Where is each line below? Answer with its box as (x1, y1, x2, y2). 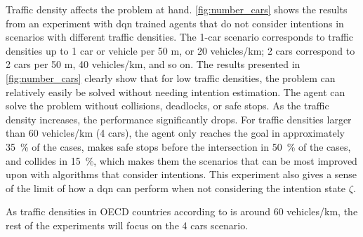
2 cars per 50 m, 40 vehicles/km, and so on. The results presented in (6, 57, 301, 72)
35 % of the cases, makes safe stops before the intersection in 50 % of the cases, (6, 139, 351, 154)
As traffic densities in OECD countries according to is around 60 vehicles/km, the (6, 204, 358, 219)
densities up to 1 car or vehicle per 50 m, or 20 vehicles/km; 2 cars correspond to (6, 43, 355, 57)
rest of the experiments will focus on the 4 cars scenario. (6, 217, 249, 232)
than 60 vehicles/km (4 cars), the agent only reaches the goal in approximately (6, 126, 345, 140)
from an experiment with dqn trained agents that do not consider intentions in (6, 15, 344, 30)
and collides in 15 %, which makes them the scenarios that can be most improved (6, 153, 357, 168)
